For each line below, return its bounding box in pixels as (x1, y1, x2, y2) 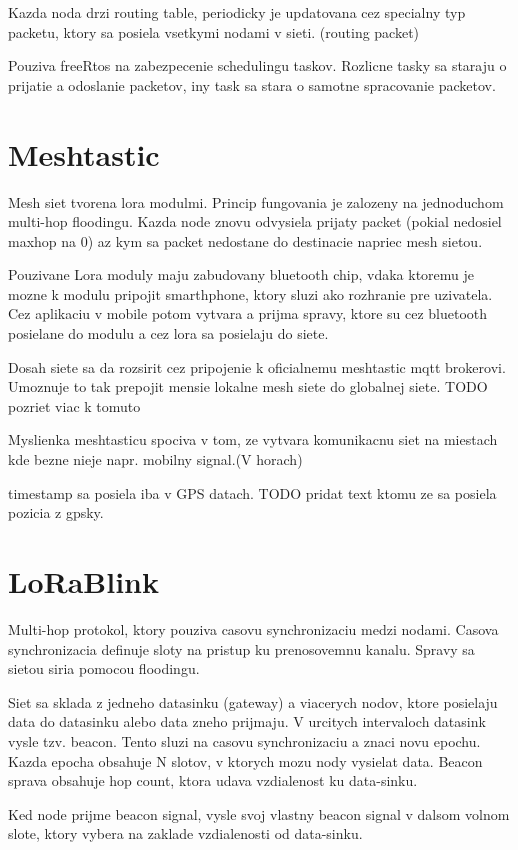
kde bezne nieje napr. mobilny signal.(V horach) (8, 449, 303, 470)
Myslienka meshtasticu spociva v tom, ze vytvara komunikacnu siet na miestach (8, 429, 498, 450)
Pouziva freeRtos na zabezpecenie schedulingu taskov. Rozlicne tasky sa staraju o (8, 55, 507, 76)
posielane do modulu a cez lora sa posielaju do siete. (8, 323, 329, 344)
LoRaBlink (8, 561, 159, 601)
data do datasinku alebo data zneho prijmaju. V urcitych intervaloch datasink (8, 711, 486, 732)
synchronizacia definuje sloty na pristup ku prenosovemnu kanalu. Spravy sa (8, 638, 475, 659)
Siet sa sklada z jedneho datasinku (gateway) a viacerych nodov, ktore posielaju (8, 691, 498, 712)
